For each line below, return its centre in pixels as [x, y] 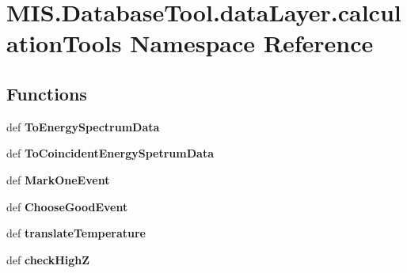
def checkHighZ [48, 259]
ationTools [64, 43]
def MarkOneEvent [58, 179]
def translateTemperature [76, 233]
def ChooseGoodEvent [67, 206]
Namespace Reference [252, 43]
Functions [47, 93]
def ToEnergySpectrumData [83, 126]
